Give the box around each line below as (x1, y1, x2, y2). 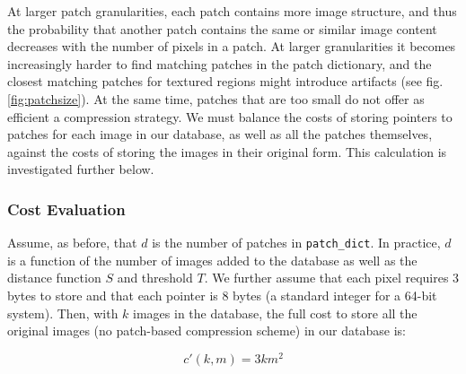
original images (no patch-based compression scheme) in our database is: (7, 321, 406, 340)
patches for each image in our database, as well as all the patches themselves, (7, 125, 433, 144)
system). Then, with (7, 303, 119, 322)
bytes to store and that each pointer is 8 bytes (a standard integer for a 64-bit (7, 286, 437, 304)
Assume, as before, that (7, 233, 137, 252)
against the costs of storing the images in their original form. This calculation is (7, 142, 447, 161)
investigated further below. (7, 160, 154, 178)
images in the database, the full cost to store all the (133, 303, 418, 322)
